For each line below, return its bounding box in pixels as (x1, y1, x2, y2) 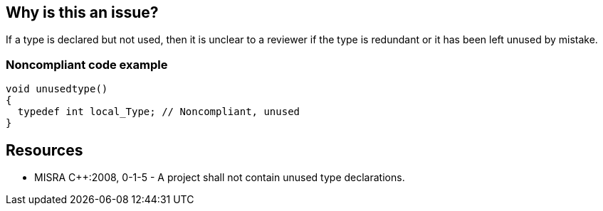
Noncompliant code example (6, 57, 168, 72)
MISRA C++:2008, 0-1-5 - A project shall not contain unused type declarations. (34, 171, 405, 184)
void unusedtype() (6, 83, 108, 95)
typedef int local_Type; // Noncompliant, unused (17, 106, 300, 118)
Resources (6, 141, 83, 159)
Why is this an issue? (6, 4, 159, 21)
